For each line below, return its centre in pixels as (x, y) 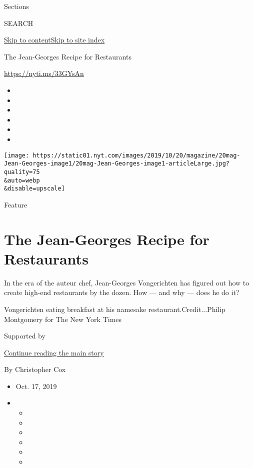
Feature (16, 204)
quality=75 (22, 172)
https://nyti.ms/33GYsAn (44, 73)
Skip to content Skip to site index (54, 40)
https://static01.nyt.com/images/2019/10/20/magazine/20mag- (136, 155)
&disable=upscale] (34, 189)
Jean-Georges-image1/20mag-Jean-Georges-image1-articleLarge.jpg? (117, 164)
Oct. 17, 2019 (36, 386)
